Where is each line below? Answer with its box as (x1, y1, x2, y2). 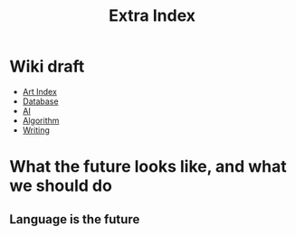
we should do (9, 175, 113, 196)
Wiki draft (9, 56, 85, 77)
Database (22, 96, 59, 107)
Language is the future (9, 212, 140, 227)
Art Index (22, 86, 57, 97)
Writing (22, 124, 50, 136)
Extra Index (108, 5, 196, 26)
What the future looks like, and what (9, 156, 287, 177)
